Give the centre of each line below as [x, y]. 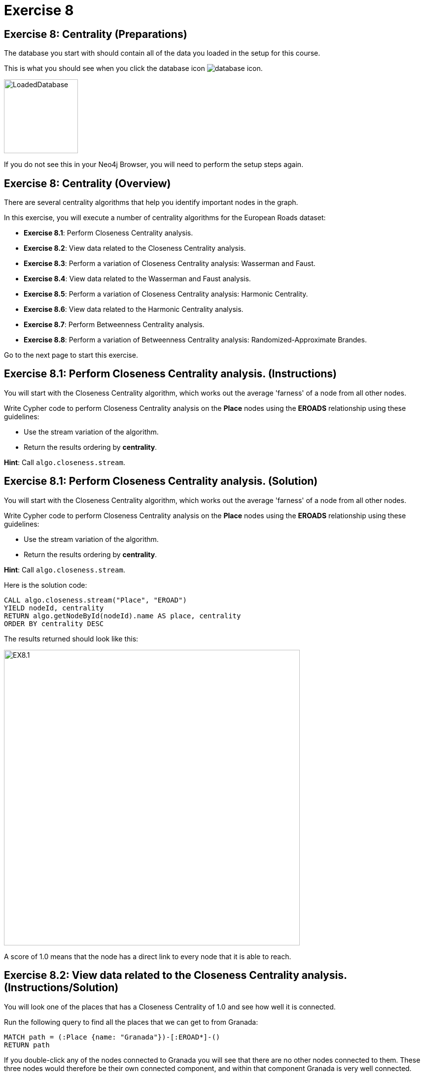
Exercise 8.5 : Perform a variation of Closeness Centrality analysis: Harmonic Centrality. [166, 294]
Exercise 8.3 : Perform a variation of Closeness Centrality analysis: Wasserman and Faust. [170, 264]
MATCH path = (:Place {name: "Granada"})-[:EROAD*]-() [112, 1037]
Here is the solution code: [46, 585]
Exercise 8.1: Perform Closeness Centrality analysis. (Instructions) [171, 374]
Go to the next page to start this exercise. [71, 355]
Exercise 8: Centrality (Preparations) [96, 34]
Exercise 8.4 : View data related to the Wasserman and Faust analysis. [137, 279]
